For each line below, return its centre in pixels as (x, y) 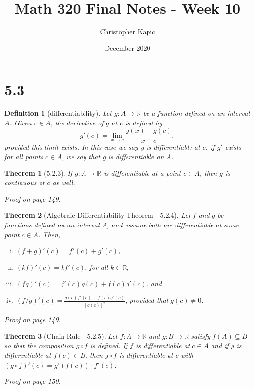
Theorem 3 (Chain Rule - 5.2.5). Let (61, 336)
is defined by (144, 122)
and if (220, 345)
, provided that (147, 300)
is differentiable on (136, 156)
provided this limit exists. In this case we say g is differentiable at (102, 147)
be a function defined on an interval (197, 113)
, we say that (81, 156)
